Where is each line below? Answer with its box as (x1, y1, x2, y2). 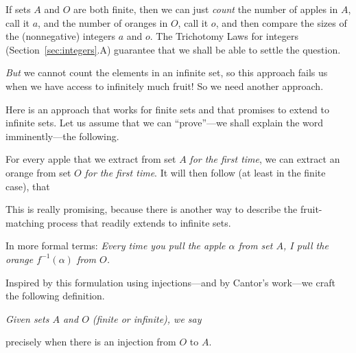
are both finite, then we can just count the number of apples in (73, 2, 338, 16)
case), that (5, 179, 50, 193)
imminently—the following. (5, 128, 119, 143)
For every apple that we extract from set (5, 152, 176, 166)
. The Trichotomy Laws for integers (150, 29, 299, 43)
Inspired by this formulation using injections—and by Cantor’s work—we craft (5, 275, 335, 289)
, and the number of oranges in (38, 15, 168, 30)
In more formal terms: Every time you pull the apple (5, 238, 226, 253)
